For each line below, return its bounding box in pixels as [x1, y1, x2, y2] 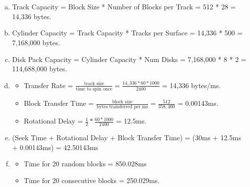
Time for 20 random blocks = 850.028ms [24, 158, 147, 169]
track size [84, 81, 104, 87]
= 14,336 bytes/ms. [162, 80, 221, 90]
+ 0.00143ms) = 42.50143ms [12, 142, 98, 152]
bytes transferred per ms [96, 104, 148, 109]
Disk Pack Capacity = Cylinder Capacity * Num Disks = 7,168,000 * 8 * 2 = [12, 54, 247, 64]
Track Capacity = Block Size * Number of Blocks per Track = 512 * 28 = [12, 1, 236, 12]
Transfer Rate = [24, 80, 73, 90]
